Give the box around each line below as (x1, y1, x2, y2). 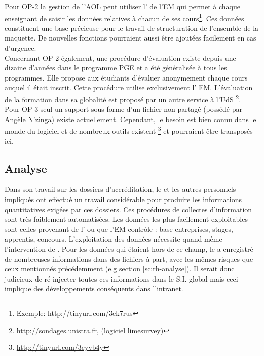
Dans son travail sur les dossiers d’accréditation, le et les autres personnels (5, 184, 236, 194)
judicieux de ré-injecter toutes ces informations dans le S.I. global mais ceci (5, 273, 238, 284)
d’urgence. (5, 43, 36, 53)
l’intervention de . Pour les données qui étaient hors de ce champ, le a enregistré (5, 244, 253, 254)
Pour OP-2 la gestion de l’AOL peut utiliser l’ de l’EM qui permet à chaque (5, 1, 241, 11)
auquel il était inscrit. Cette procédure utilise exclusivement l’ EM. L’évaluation (5, 82, 253, 93)
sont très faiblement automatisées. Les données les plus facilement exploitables (5, 214, 248, 224)
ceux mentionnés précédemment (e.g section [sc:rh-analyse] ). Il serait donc (5, 263, 235, 274)
